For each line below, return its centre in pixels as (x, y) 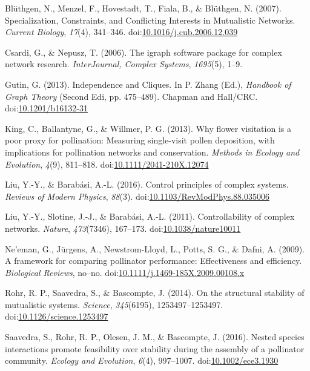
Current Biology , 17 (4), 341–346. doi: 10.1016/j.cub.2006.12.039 (121, 32)
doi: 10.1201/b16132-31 (46, 108)
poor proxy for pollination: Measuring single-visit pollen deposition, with (140, 140)
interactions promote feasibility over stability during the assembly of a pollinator (155, 348)
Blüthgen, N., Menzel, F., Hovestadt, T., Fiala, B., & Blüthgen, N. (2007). (143, 8)
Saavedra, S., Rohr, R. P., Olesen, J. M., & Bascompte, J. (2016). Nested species (155, 337)
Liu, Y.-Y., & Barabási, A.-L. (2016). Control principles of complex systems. (147, 184)
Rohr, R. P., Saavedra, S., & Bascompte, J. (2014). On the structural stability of (155, 293)
